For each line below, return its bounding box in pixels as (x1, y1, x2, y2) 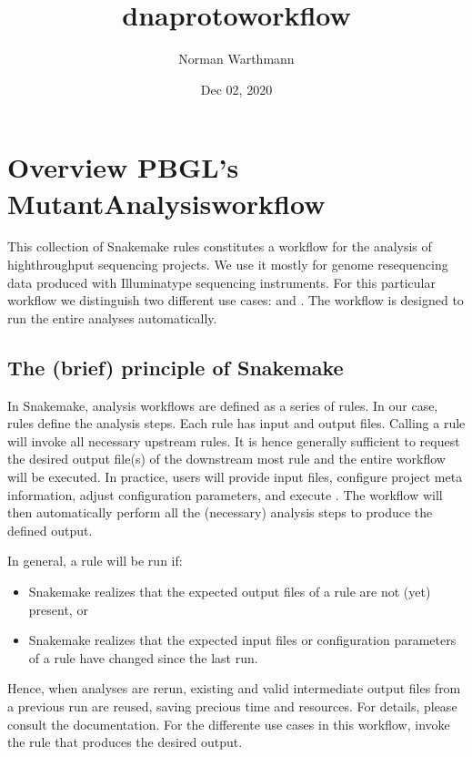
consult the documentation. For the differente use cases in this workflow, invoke (7, 714, 450, 733)
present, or (28, 599, 88, 619)
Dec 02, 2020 (200, 79, 273, 98)
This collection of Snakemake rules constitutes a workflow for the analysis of (7, 237, 432, 256)
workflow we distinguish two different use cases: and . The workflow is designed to (7, 291, 464, 310)
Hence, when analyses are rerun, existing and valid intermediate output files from (7, 679, 461, 698)
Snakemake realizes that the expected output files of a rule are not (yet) (28, 581, 431, 600)
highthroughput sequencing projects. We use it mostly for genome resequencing (7, 255, 448, 274)
